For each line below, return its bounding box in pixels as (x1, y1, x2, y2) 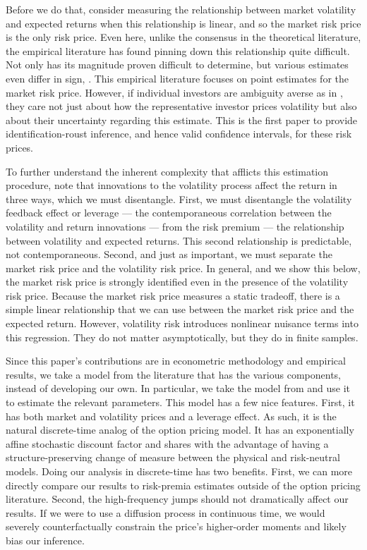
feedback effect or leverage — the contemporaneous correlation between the (6, 205, 332, 220)
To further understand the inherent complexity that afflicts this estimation (6, 164, 329, 178)
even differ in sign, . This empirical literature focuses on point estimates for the (6, 71, 349, 85)
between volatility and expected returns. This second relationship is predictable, (6, 233, 352, 248)
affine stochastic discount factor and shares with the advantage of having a (6, 436, 329, 451)
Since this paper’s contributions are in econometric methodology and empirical (6, 353, 346, 368)
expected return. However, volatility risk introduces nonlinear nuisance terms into (6, 316, 359, 331)
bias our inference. (6, 532, 85, 547)
